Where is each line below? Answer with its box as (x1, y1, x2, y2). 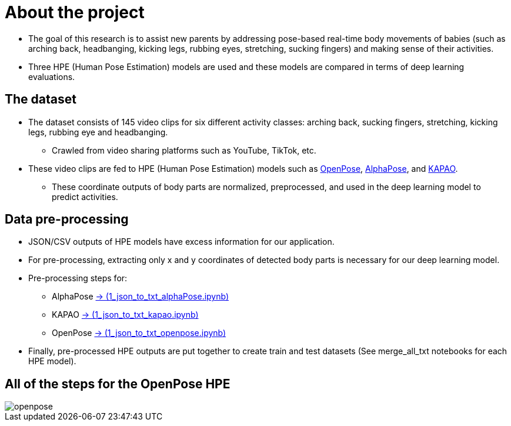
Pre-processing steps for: (28, 273, 128, 284)
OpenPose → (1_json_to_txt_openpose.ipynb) (52, 328, 226, 338)
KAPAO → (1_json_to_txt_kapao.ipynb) (52, 309, 199, 320)
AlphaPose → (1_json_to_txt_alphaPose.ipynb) (52, 291, 229, 302)
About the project (5, 2, 145, 22)
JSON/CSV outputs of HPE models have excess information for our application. (28, 237, 335, 247)
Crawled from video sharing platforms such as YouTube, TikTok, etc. (52, 145, 316, 155)
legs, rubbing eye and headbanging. (28, 127, 168, 137)
